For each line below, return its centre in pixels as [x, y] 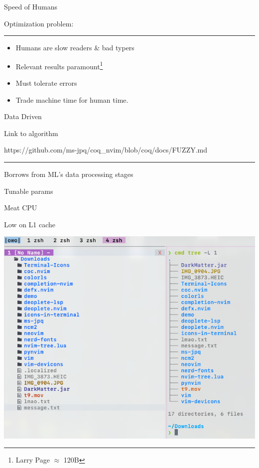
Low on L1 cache [30, 224]
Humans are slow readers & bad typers [75, 48]
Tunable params [29, 191]
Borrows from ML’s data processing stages [69, 174]
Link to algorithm [31, 133]
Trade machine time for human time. [72, 99]
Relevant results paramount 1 [59, 65]
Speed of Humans [31, 6]
